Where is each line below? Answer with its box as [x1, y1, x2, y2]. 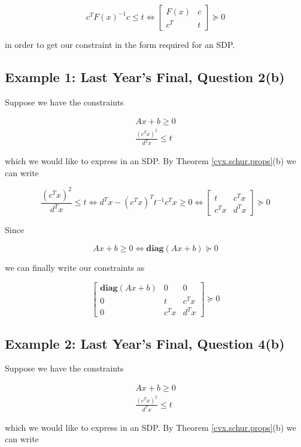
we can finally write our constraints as [5, 261, 145, 273]
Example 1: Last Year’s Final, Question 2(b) [5, 67, 285, 86]
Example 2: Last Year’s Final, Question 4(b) [5, 334, 285, 352]
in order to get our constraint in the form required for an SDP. [5, 38, 235, 50]
